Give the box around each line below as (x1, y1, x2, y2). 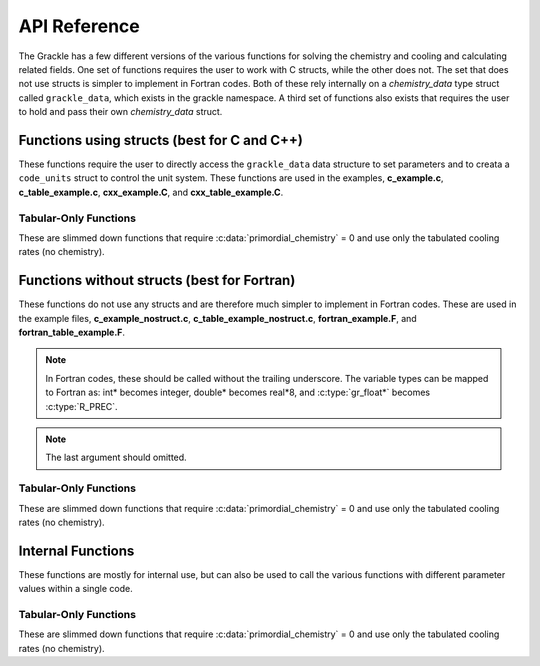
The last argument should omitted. (45, 451, 187, 464)
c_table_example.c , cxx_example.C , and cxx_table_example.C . (18, 186, 284, 198)
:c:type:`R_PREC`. (45, 400, 119, 412)
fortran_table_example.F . (18, 326, 125, 339)
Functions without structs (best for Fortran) (18, 272, 296, 289)
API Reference (18, 15, 140, 37)
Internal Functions (18, 542, 135, 559)
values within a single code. (18, 583, 134, 595)
